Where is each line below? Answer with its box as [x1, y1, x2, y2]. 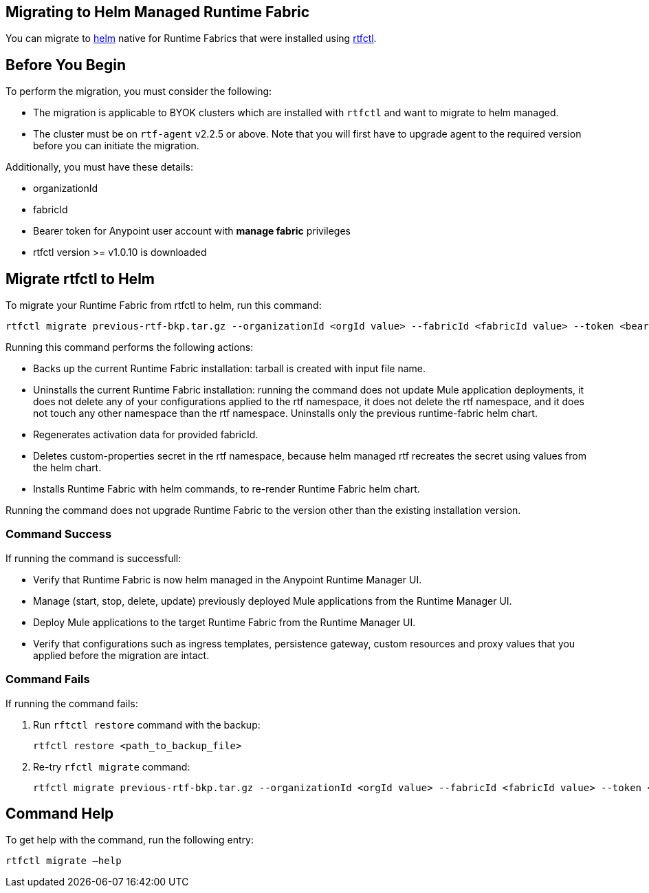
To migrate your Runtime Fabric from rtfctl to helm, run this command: [5, 299, 322, 312]
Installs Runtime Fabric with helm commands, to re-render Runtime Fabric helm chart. [33, 483, 420, 495]
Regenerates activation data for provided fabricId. [33, 429, 258, 441]
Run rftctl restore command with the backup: [33, 718, 261, 731]
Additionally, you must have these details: [5, 161, 194, 173]
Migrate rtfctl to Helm [5, 270, 155, 288]
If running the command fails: [5, 697, 138, 709]
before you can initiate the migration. [33, 140, 199, 152]
